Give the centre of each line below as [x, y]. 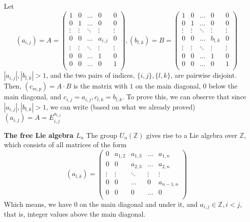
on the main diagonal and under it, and [139, 204]
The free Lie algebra [39, 135]
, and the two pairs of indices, [90, 75]
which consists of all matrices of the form [65, 144]
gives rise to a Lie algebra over [192, 135]
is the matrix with [100, 86]
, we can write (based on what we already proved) [121, 106]
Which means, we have [38, 204]
